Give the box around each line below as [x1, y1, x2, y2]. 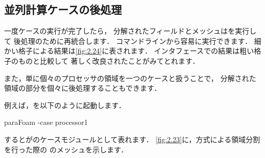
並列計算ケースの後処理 [4, 2, 122, 17]
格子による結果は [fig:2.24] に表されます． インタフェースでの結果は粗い [18, 45, 254, 56]
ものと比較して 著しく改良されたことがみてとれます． [18, 55, 200, 66]
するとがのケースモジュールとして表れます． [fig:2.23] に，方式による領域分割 [4, 134, 260, 144]
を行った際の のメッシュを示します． [4, 144, 128, 154]
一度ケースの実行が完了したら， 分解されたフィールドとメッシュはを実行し [4, 25, 257, 36]
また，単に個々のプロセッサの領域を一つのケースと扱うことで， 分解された [4, 72, 256, 83]
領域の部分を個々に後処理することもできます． [4, 83, 161, 93]
